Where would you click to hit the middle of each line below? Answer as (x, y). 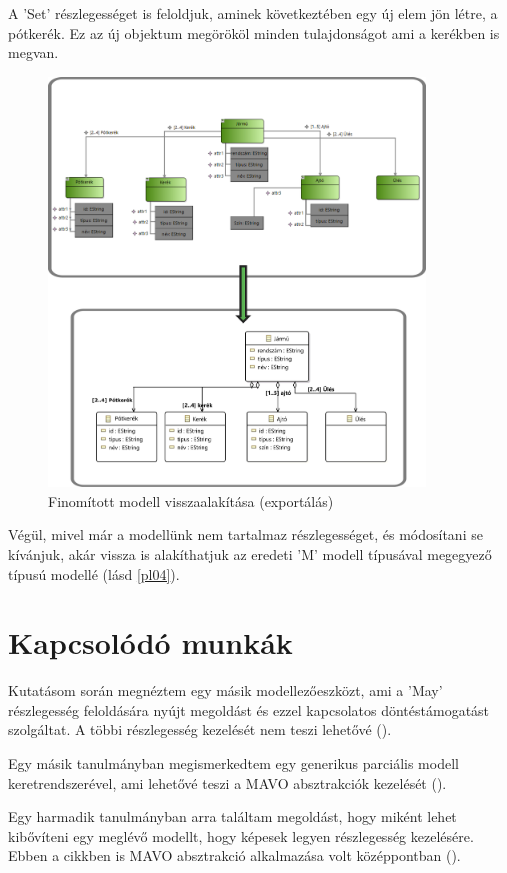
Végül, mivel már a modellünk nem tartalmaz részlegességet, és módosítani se (245, 534)
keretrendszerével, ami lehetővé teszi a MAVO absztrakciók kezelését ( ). (227, 782)
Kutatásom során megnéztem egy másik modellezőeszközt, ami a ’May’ (225, 690)
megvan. (33, 52)
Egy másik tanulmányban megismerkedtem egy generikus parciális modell (233, 763)
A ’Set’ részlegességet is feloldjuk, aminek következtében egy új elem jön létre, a (253, 13)
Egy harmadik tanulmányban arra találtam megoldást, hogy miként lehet (232, 816)
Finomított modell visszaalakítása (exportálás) (191, 500)
